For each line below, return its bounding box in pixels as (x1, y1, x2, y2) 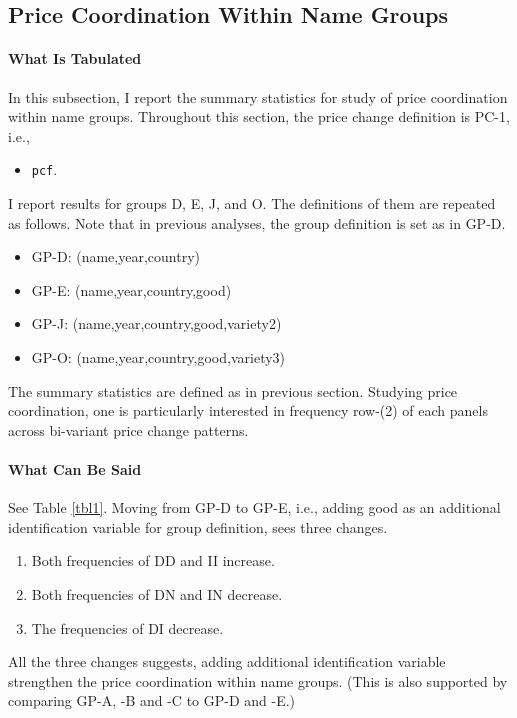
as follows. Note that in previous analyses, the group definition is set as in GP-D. (8, 212, 506, 233)
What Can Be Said (8, 458, 142, 479)
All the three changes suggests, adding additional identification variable (8, 651, 446, 672)
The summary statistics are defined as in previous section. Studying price (8, 380, 458, 401)
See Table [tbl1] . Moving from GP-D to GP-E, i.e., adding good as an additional (8, 497, 501, 518)
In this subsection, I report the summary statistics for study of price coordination (8, 86, 508, 107)
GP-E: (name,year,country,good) (31, 279, 232, 300)
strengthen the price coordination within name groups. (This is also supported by (8, 670, 508, 691)
